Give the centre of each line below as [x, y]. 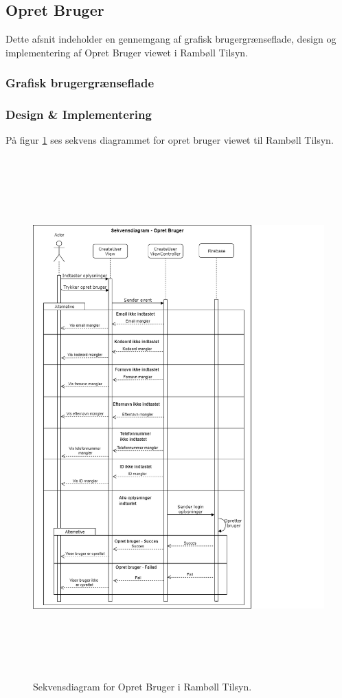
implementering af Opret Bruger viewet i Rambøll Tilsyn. [127, 52]
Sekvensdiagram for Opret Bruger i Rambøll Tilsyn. [142, 686]
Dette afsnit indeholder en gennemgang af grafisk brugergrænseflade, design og [171, 39]
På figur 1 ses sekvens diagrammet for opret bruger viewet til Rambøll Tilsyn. [170, 140]
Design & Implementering [79, 114]
